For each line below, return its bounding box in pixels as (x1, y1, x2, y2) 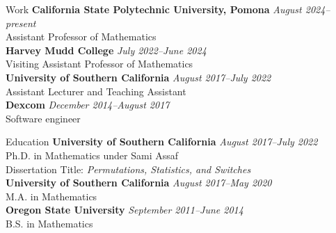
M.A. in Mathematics (6, 188, 97, 203)
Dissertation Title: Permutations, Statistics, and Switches (6, 161, 251, 176)
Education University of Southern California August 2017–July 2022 (6, 134, 318, 149)
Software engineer (6, 111, 81, 125)
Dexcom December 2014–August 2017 (6, 97, 170, 112)
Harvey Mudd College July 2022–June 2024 (6, 42, 207, 57)
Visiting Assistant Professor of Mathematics (6, 56, 193, 71)
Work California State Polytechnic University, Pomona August (6, 2, 302, 16)
